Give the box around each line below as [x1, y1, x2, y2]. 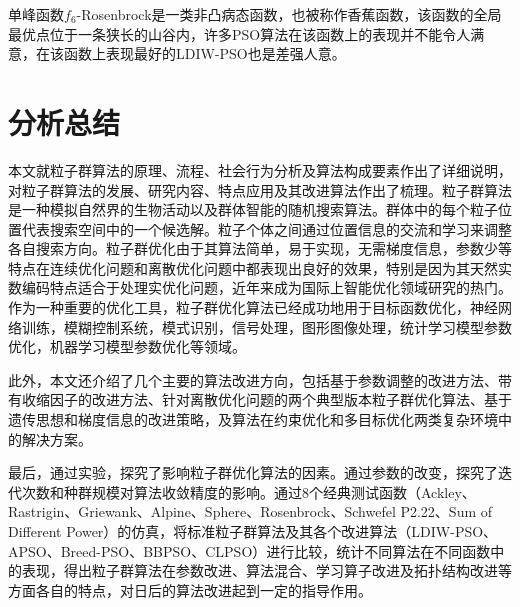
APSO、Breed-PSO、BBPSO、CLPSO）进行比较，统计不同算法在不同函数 [8, 540, 491, 561]
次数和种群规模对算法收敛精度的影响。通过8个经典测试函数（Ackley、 [21, 481, 476, 502]
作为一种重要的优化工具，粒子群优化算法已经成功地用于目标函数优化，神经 [8, 297, 498, 318]
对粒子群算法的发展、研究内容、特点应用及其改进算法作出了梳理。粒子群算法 [8, 179, 512, 200]
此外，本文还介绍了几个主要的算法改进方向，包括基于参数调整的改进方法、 [8, 369, 498, 390]
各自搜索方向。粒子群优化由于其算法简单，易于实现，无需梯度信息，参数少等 [8, 238, 512, 259]
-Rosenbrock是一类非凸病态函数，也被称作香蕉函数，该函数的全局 [76, 4, 502, 24]
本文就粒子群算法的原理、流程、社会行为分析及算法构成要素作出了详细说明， [8, 159, 512, 180]
